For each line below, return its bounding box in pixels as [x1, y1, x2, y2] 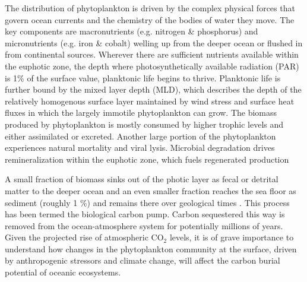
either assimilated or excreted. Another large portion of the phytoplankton [5, 129, 276, 142]
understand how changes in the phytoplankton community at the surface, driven [5, 242, 297, 255]
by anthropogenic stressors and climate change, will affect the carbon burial [5, 254, 280, 267]
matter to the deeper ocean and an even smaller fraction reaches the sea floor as [5, 184, 296, 197]
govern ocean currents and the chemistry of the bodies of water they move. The [5, 13, 295, 26]
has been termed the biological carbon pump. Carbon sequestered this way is [5, 208, 285, 220]
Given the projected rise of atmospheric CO [5, 231, 164, 243]
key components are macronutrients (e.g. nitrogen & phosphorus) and [5, 25, 258, 37]
